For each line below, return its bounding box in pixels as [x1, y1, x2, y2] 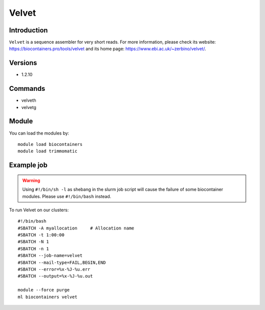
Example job [9, 161, 48, 169]
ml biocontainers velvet [18, 294, 78, 300]
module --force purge [18, 287, 70, 293]
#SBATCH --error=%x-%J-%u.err [18, 267, 91, 272]
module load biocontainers [18, 141, 83, 147]
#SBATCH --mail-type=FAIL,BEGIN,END [18, 259, 106, 265]
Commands [9, 85, 46, 93]
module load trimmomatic [18, 148, 78, 154]
